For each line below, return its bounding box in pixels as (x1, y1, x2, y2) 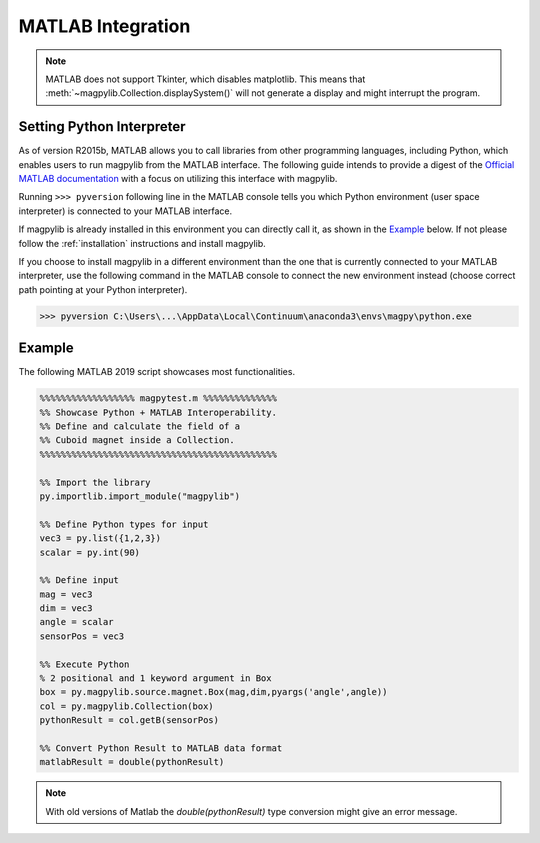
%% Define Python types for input (39, 518, 209, 530)
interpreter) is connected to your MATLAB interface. (18, 205, 233, 217)
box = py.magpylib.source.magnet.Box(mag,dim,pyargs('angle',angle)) (39, 686, 388, 698)
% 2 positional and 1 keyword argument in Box (39, 673, 272, 684)
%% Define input (39, 575, 120, 586)
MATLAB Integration (18, 15, 191, 37)
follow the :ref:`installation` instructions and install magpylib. (18, 237, 267, 249)
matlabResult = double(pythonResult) (39, 756, 225, 768)
